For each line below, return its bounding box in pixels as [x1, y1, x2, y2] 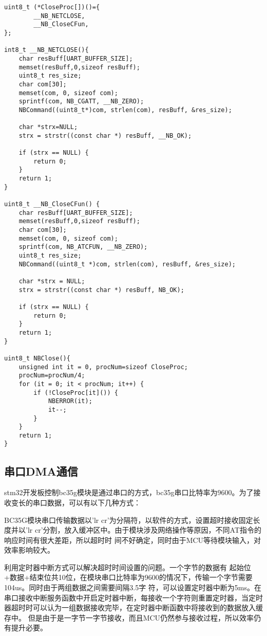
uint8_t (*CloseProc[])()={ [4, 4, 100, 11]
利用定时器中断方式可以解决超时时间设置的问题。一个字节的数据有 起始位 [4, 561, 251, 572]
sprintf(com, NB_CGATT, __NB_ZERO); [18, 98, 144, 105]
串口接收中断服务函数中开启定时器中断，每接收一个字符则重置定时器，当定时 [4, 592, 263, 603]
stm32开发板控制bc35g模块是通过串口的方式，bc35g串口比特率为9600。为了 [4, 487, 254, 498]
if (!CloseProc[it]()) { [33, 389, 118, 396]
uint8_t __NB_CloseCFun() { [4, 201, 100, 208]
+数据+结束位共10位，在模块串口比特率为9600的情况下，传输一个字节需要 [4, 572, 253, 583]
